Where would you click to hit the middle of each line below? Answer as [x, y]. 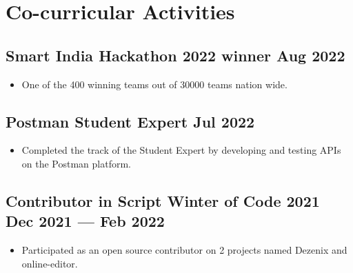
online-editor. [50, 263]
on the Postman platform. [77, 163]
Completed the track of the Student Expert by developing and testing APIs [181, 150]
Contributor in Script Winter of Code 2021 [163, 200]
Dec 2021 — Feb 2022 [85, 221]
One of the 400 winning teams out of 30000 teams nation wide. [154, 84]
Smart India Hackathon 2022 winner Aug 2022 [175, 55]
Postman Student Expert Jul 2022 [130, 121]
